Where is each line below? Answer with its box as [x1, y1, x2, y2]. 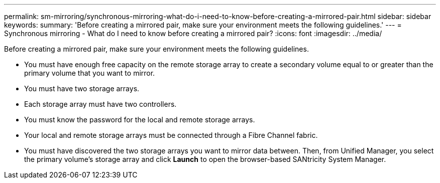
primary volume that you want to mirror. [24, 69, 155, 77]
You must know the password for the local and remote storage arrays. [24, 115, 255, 124]
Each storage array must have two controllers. [24, 100, 177, 108]
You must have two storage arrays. [24, 84, 140, 93]
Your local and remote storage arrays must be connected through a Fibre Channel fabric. [24, 131, 318, 139]
